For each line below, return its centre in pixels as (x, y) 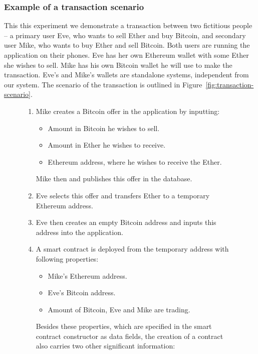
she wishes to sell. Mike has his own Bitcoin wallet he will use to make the (118, 65)
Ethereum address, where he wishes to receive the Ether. (135, 161)
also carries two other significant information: (105, 346)
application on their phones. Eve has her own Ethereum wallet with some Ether (126, 55)
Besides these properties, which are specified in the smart (124, 326)
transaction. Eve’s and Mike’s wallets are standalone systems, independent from (126, 75)
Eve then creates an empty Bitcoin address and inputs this (126, 222)
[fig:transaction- (230, 84)
